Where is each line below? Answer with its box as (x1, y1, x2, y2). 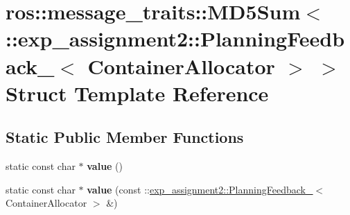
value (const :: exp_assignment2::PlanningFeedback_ (87, 182, 313, 196)
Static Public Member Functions (6, 126, 244, 148)
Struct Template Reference (6, 78, 269, 107)
